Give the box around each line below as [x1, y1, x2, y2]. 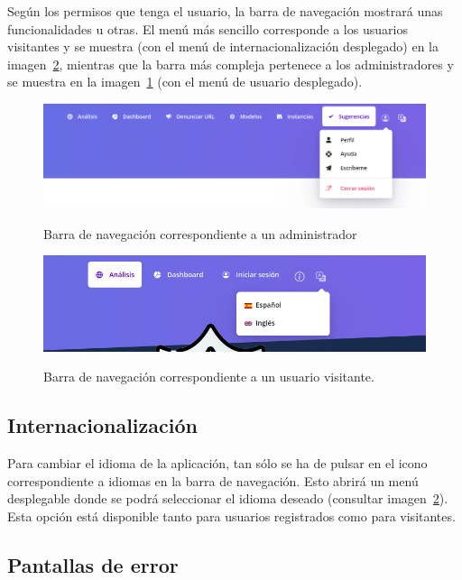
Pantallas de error [7, 550, 179, 578]
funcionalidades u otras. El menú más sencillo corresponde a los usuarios [7, 19, 408, 38]
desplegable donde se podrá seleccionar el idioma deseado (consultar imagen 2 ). [7, 489, 448, 508]
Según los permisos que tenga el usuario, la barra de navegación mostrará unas [7, 2, 443, 20]
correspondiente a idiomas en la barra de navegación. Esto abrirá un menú [7, 471, 419, 490]
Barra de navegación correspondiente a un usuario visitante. [43, 367, 374, 386]
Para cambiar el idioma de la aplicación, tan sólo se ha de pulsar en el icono [7, 454, 428, 473]
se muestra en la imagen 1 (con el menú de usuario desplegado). [7, 72, 363, 91]
